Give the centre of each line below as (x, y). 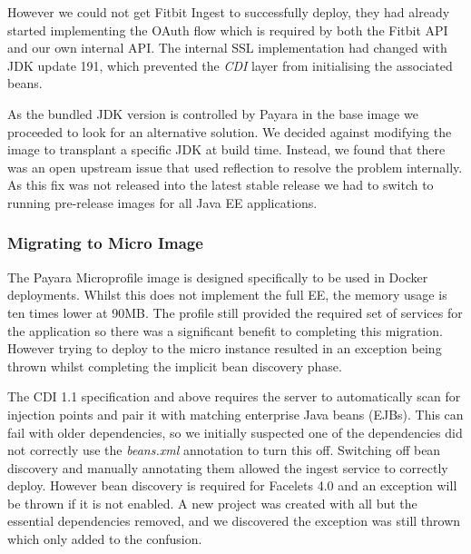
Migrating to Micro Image (105, 243)
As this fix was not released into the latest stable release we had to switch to (221, 185)
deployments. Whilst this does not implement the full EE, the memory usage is (227, 295)
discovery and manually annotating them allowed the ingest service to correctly (228, 467)
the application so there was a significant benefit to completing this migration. (225, 330)
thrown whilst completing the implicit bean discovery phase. (175, 366)
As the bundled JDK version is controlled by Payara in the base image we (213, 113)
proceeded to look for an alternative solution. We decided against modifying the (230, 131)
